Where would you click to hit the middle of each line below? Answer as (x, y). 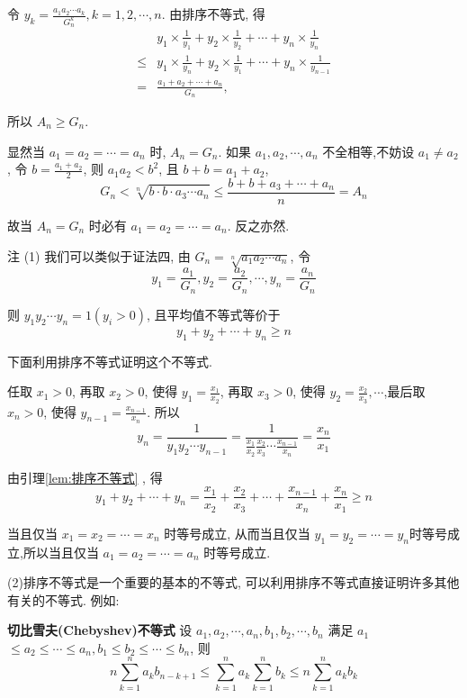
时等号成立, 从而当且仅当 (237, 533)
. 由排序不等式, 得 (213, 14)
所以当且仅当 (61, 552)
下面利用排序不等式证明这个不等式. (110, 361)
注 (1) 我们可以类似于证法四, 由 (99, 255)
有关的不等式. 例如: (63, 599)
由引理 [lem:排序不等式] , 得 (85, 477)
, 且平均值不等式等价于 (214, 314)
